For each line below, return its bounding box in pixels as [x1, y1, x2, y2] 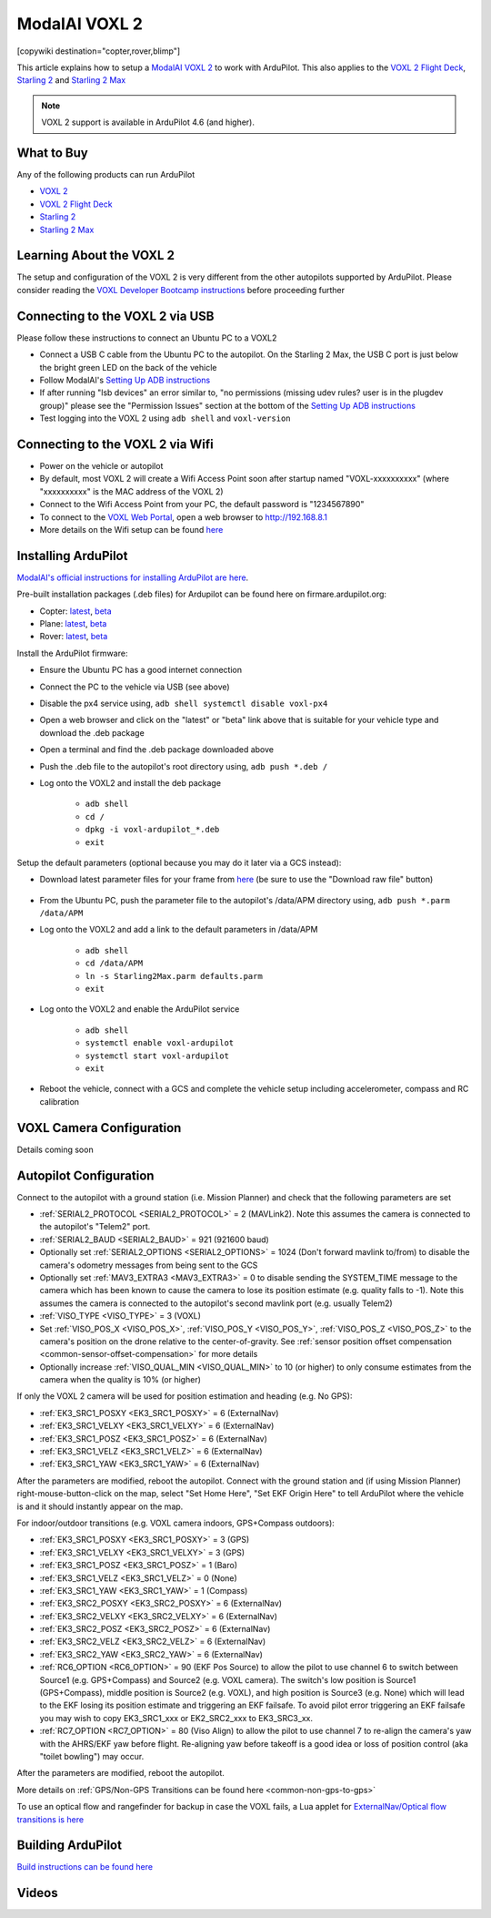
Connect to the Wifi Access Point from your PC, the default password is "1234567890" [39, 499, 365, 510]
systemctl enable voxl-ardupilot [85, 1038, 235, 1048]
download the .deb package [39, 727, 145, 738]
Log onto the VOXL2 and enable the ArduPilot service [39, 1004, 240, 1015]
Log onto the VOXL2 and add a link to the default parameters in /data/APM [39, 924, 318, 935]
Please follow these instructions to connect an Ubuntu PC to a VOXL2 [16, 332, 277, 343]
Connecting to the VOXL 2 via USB [16, 308, 215, 323]
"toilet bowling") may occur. [39, 1751, 145, 1761]
